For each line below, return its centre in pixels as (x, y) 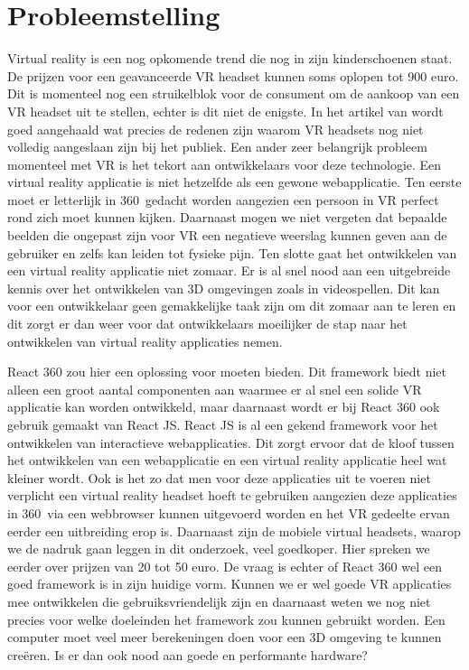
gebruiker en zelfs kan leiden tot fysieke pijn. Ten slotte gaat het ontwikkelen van (232, 252)
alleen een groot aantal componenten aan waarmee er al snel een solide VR (215, 389)
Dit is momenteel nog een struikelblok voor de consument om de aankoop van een (234, 93)
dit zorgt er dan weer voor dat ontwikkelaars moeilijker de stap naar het (207, 324)
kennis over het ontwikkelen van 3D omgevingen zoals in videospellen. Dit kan (224, 288)
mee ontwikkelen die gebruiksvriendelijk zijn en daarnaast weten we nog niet (219, 601)
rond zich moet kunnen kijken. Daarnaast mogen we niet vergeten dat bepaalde (227, 217)
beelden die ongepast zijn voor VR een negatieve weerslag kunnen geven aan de (227, 235)
